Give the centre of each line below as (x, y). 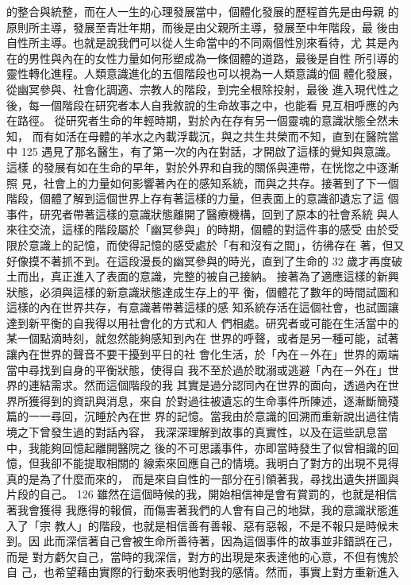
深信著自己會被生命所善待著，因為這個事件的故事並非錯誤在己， (232, 541)
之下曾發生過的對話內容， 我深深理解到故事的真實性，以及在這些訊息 (197, 432)
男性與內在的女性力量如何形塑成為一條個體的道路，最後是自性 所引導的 (213, 58)
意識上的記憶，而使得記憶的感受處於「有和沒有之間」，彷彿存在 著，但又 (216, 244)
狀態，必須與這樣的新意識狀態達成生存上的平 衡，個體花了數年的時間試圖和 (203, 291)
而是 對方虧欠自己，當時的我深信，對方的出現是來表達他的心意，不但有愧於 (203, 556)
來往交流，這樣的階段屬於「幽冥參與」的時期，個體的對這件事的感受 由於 (197, 229)
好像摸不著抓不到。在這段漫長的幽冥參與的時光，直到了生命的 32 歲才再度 (199, 260)
